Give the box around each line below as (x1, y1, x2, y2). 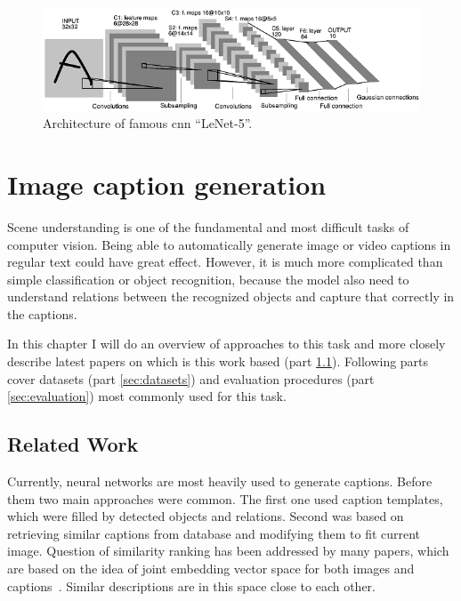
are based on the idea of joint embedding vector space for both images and (7, 559, 415, 578)
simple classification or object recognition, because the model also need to (7, 269, 409, 288)
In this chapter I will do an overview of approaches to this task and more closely (7, 334, 446, 353)
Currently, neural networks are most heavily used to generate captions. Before (7, 472, 433, 491)
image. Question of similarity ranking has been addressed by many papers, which (7, 541, 449, 560)
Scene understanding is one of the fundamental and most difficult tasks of (7, 217, 409, 236)
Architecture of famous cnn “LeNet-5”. (43, 114, 253, 132)
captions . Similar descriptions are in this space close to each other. (7, 576, 376, 595)
